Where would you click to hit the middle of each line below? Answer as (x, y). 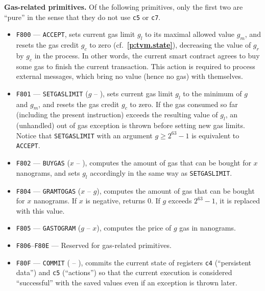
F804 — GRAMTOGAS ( (49, 190)
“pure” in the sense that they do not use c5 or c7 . (82, 17)
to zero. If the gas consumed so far (184, 104)
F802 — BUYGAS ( (43, 163)
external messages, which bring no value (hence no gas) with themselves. (130, 76)
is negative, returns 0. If (123, 201)
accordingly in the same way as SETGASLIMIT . (161, 172)
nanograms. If (55, 201)
